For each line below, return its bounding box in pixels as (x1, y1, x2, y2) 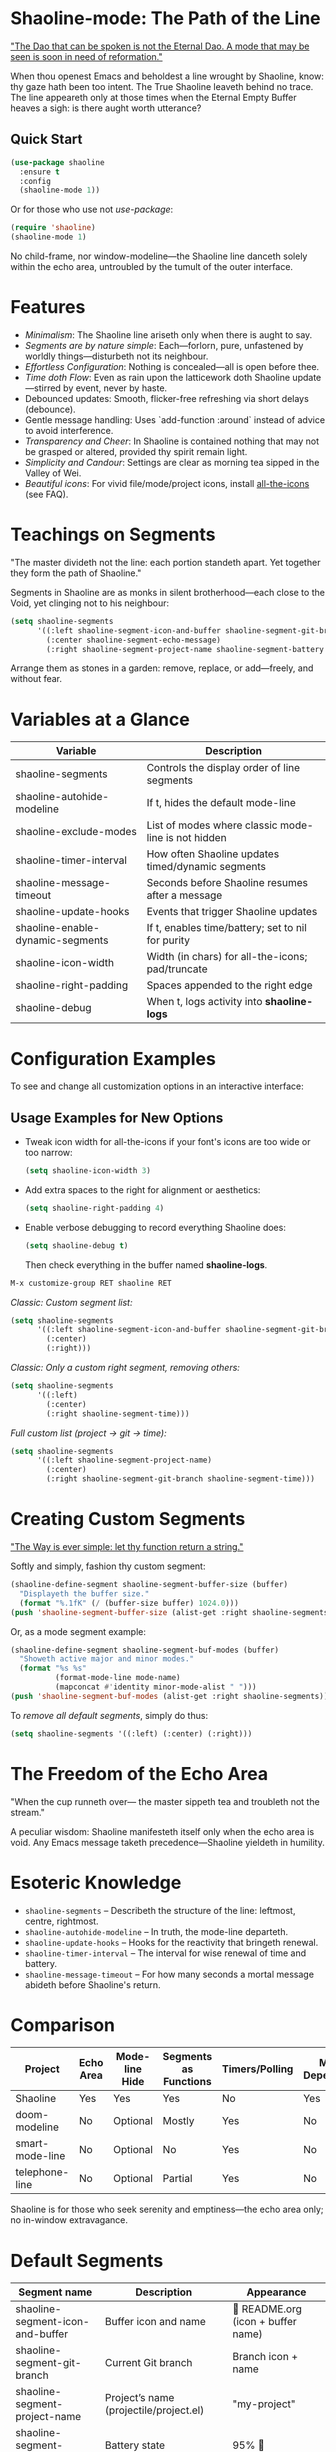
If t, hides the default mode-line (146, 796, 297, 810)
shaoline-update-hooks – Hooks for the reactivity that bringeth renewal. (24, 1936, 319, 1948)
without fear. (10, 673, 63, 685)
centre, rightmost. (24, 1915, 99, 1927)
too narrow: (24, 1147, 73, 1159)
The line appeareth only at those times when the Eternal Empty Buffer (10, 91, 297, 103)
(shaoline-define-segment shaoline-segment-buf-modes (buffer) (10, 1645, 280, 1655)
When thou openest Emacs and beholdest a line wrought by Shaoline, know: (10, 70, 325, 82)
